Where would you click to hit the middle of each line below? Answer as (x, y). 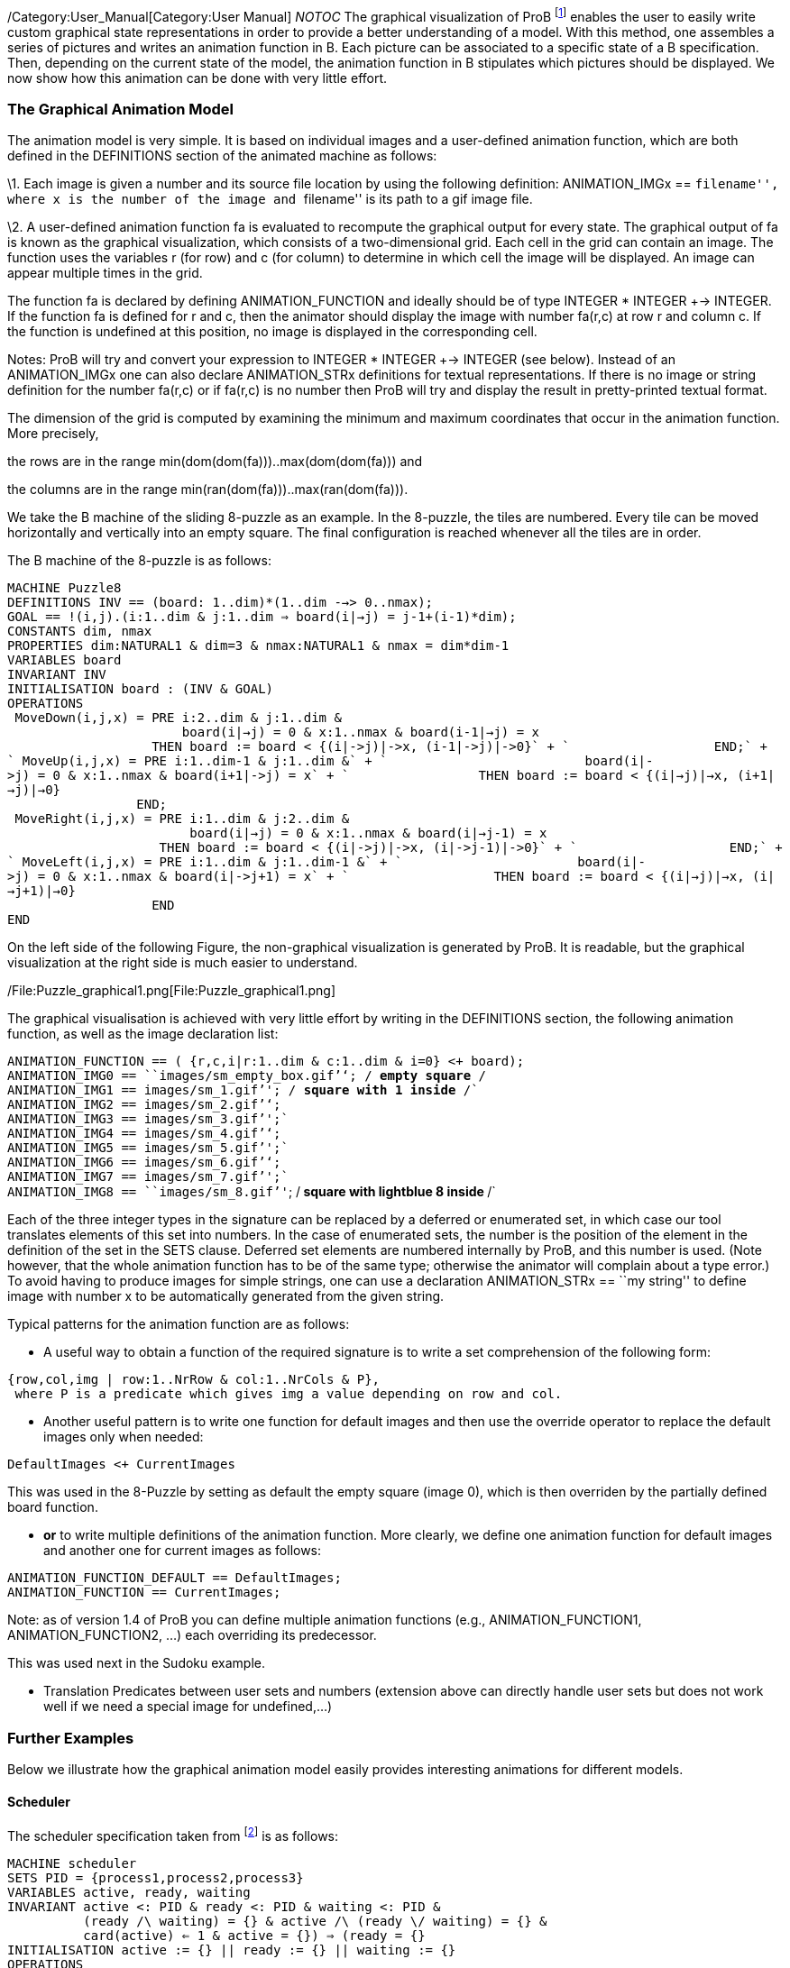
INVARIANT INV (57, 675)
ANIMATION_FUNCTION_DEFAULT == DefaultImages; (175, 1578)
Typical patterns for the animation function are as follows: (179, 1324)
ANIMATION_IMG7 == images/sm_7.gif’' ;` (148, 1177)
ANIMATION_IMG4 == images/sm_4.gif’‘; (144, 1134)
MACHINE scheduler (72, 1864)
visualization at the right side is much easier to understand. (183, 963)
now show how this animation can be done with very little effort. (197, 78)
